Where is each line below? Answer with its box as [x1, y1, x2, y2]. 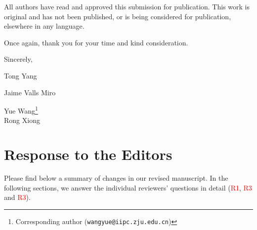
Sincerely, [4, 54, 33, 64]
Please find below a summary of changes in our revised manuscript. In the [4, 173, 228, 183]
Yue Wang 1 [4, 104, 38, 115]
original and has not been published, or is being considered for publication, [4, 11, 231, 21]
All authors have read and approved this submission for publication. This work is [4, 1, 250, 11]
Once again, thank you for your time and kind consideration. [4, 37, 188, 47]
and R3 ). [4, 192, 31, 202]
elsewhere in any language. [4, 21, 85, 31]
